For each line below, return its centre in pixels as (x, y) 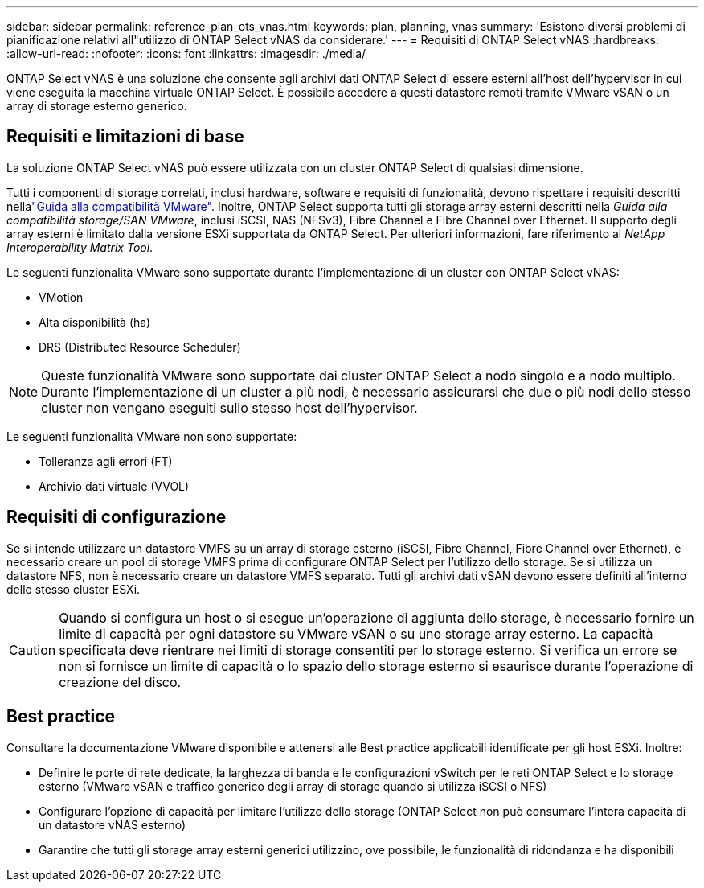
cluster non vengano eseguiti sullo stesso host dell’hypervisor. (229, 407)
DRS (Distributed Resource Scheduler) (140, 347)
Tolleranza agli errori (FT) (106, 461)
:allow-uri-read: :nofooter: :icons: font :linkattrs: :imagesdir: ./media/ (186, 53)
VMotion (61, 297)
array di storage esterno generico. (97, 106)
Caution (33, 650)
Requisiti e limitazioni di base (125, 137)
